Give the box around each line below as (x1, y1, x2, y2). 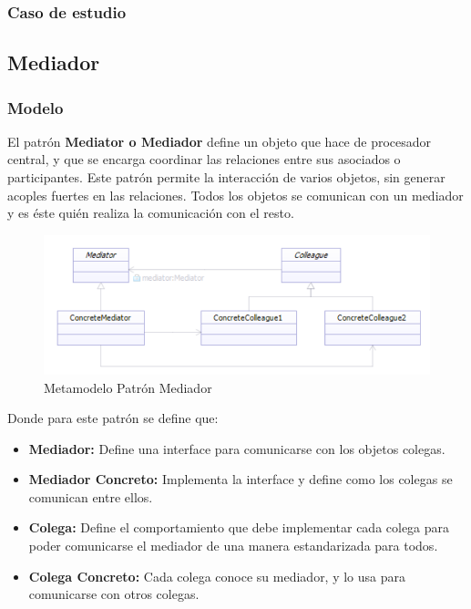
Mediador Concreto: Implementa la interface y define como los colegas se (28, 470, 453, 489)
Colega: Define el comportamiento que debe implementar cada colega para (28, 518, 450, 537)
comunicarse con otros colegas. (28, 584, 200, 604)
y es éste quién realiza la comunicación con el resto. (7, 203, 294, 222)
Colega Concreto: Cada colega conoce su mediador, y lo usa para (28, 566, 406, 585)
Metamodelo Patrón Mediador (44, 377, 212, 397)
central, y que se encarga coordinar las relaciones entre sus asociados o (7, 150, 401, 169)
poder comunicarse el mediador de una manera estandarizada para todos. (28, 536, 438, 555)
